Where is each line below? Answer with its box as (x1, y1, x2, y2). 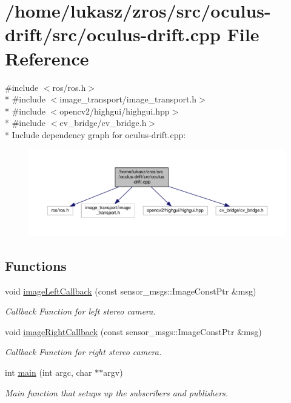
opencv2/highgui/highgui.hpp (59, 104, 170, 117)
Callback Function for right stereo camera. (5, 345, 162, 358)
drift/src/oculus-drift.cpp (5, 22, 221, 47)
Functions (5, 256, 67, 275)
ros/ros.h (52, 81, 86, 93)
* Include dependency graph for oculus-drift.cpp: (5, 128, 186, 141)
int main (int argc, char (5, 365, 92, 378)
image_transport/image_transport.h (59, 93, 197, 105)
